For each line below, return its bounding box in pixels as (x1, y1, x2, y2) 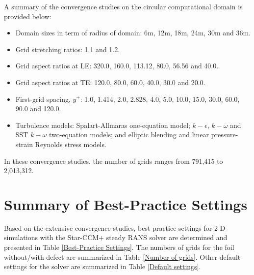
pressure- (211, 129, 238, 140)
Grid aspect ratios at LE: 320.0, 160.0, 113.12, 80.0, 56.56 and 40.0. (15, 61, 219, 71)
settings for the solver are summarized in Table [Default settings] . (4, 261, 201, 272)
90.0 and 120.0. (15, 103, 61, 114)
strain (15, 139, 33, 149)
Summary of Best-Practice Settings (4, 194, 248, 214)
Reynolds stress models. (35, 139, 106, 149)
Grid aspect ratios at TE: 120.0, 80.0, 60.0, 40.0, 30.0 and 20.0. (15, 77, 205, 87)
